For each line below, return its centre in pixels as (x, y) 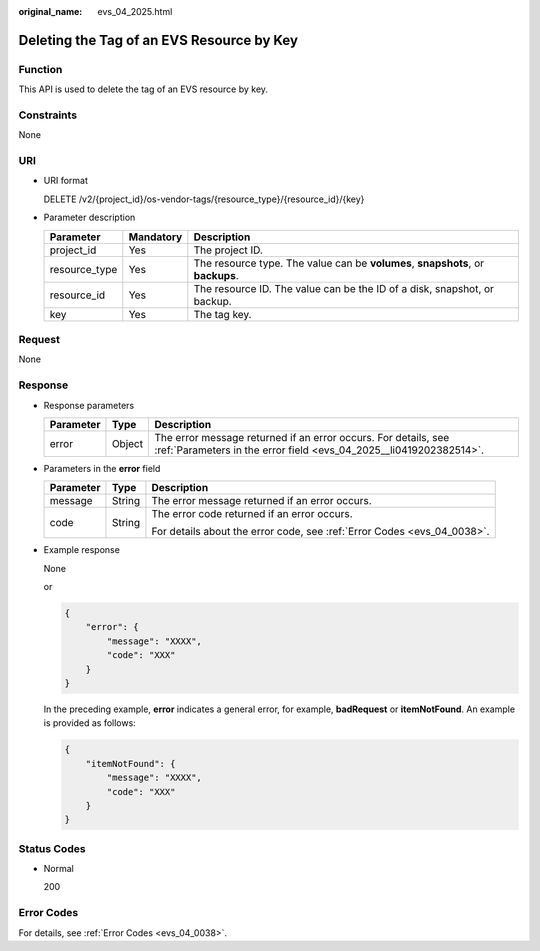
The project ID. (228, 250)
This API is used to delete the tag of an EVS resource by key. (143, 89)
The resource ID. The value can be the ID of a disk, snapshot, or (344, 288)
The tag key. (222, 314)
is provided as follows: (90, 723)
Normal (58, 869)
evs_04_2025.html (135, 11)
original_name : (50, 11)
